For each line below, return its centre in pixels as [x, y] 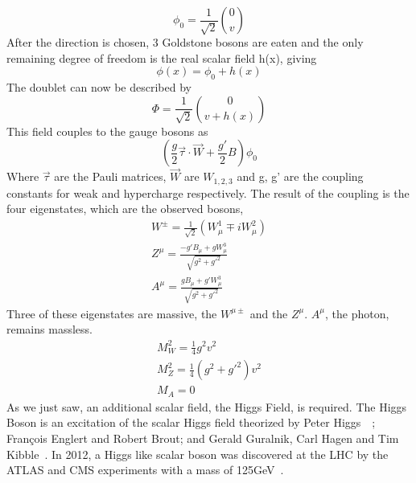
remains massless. [49, 329]
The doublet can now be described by [99, 86]
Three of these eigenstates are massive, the [112, 313]
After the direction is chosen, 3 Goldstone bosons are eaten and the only [185, 42]
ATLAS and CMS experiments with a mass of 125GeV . [145, 470]
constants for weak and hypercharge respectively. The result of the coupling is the [208, 192]
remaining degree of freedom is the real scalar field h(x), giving [162, 57]
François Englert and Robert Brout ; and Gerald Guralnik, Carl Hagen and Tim [203, 438]
